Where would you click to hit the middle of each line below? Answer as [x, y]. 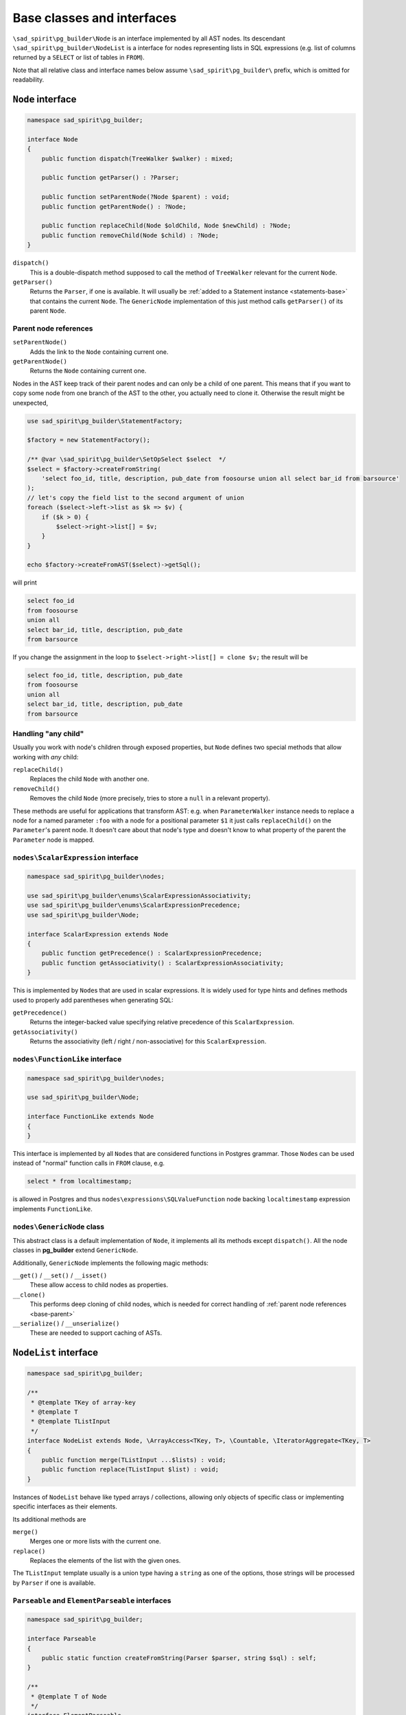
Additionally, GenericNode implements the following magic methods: [111, 1263]
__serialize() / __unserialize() [66, 1323]
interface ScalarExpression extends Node [98, 934]
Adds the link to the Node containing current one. [99, 352]
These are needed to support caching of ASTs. [96, 1333]
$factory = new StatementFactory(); [89, 440]
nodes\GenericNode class [59, 1227]
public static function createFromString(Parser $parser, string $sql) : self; [179, 1658]
